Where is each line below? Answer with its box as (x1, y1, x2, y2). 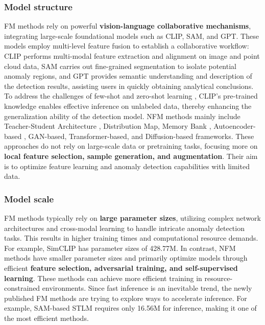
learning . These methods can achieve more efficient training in (4, 272, 202, 283)
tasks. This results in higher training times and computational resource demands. (4, 233, 258, 243)
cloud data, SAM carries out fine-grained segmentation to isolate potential (4, 60, 236, 71)
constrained (4, 283, 40, 293)
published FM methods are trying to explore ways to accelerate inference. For (4, 292, 247, 303)
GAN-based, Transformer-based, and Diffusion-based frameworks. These (28, 130, 254, 141)
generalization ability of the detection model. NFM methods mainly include (4, 110, 240, 121)
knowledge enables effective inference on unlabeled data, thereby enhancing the (4, 100, 252, 111)
